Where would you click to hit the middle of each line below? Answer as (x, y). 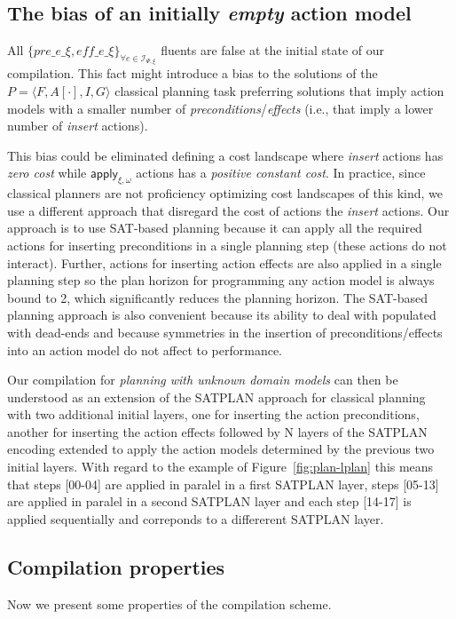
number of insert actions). (78, 126)
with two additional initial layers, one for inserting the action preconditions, (213, 414)
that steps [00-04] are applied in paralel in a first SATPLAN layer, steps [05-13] (223, 484)
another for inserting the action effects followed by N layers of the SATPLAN (217, 431)
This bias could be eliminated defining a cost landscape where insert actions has (225, 155)
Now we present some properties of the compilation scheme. (169, 603)
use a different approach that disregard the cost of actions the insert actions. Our (228, 210)
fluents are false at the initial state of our (273, 50)
